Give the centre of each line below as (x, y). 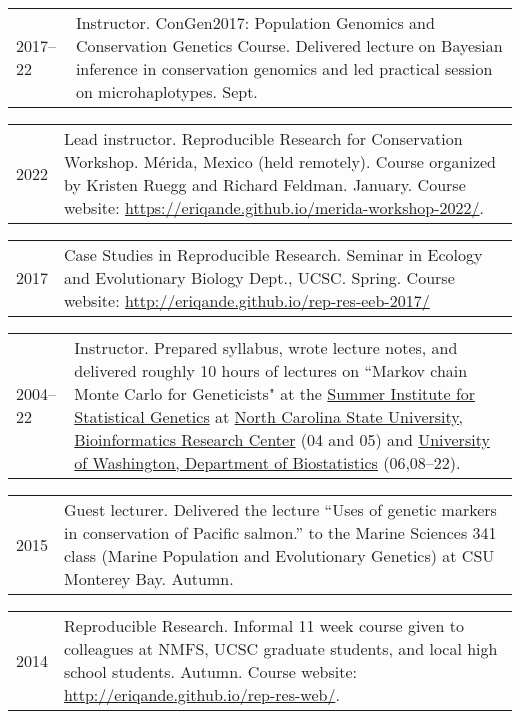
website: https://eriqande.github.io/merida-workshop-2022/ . (274, 207)
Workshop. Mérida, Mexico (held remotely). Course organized (280, 161)
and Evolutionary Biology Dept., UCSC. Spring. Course (259, 277)
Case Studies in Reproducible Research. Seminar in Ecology (273, 254)
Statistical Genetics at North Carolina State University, (268, 416)
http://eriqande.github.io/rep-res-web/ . (202, 694)
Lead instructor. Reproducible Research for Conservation (263, 138)
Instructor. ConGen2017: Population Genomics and (255, 22)
